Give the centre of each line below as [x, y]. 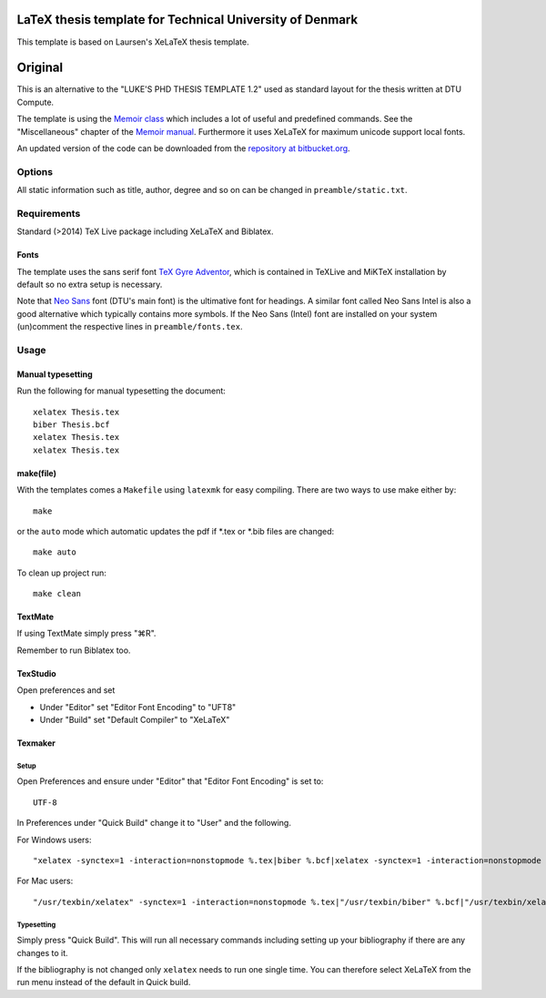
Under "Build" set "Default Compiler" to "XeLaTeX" [135, 720]
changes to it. [42, 952]
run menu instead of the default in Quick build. [104, 983]
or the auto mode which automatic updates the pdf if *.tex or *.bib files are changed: [176, 531]
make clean [57, 594]
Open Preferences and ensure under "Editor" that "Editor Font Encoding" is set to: [170, 781]
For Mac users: [45, 881]
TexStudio [36, 673]
